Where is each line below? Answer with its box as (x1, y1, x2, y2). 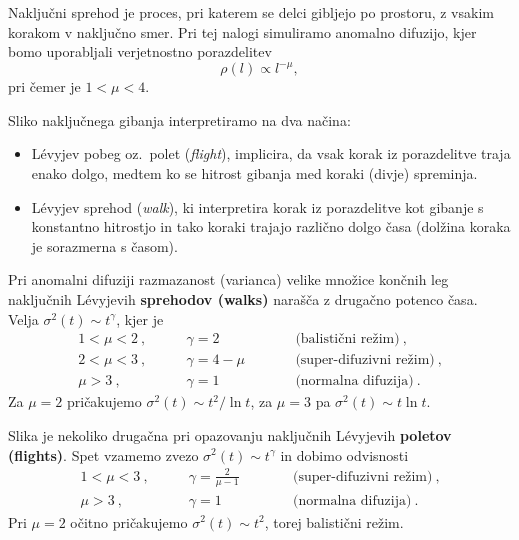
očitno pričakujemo (70, 511, 188, 532)
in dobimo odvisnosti (280, 444, 409, 465)
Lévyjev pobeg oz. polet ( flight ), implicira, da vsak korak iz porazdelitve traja (31, 143, 511, 164)
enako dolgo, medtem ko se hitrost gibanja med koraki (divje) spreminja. (31, 163, 478, 184)
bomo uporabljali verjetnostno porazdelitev (8, 41, 272, 62)
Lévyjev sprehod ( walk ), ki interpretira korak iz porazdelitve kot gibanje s (31, 196, 484, 217)
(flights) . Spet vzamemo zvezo (8, 444, 199, 465)
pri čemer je (8, 76, 81, 97)
